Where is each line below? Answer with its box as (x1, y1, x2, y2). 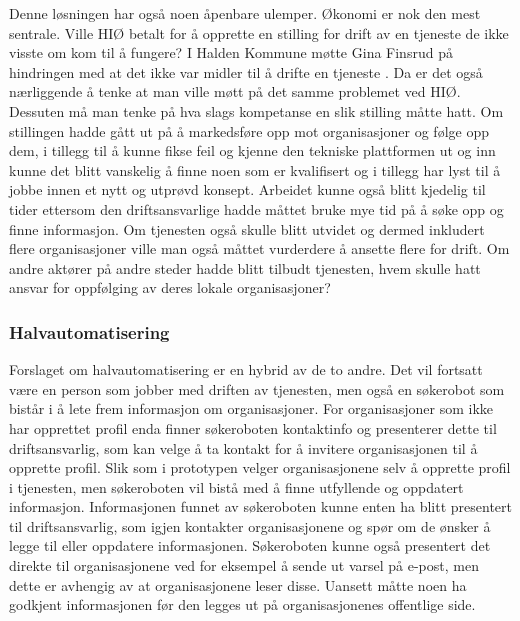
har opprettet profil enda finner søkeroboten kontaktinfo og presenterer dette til (9, 417, 497, 438)
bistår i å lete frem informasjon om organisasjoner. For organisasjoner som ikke (9, 398, 494, 419)
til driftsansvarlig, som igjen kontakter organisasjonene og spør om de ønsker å (9, 515, 491, 536)
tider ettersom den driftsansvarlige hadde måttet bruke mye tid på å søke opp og (9, 198, 504, 219)
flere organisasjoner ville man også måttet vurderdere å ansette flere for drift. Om (9, 238, 510, 259)
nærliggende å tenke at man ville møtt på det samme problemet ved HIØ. (9, 81, 461, 102)
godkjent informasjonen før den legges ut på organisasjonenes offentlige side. (9, 594, 476, 615)
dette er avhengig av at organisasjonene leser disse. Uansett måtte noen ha (9, 574, 467, 595)
